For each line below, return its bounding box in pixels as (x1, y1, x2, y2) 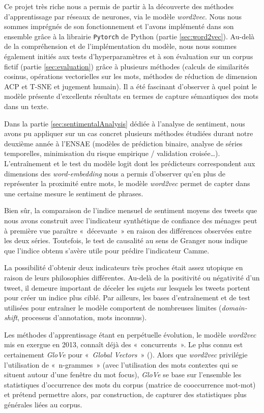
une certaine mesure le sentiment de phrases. (4, 188, 143, 198)
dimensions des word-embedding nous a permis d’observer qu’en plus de (4, 168, 226, 178)
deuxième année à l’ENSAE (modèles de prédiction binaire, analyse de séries (4, 138, 243, 148)
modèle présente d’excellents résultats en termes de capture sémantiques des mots (4, 91, 259, 101)
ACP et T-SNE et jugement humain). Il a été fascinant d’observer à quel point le (4, 81, 257, 91)
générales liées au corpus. (4, 399, 82, 410)
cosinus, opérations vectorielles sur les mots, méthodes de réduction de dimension (4, 71, 257, 82)
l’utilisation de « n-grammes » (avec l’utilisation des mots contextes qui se (4, 359, 238, 370)
